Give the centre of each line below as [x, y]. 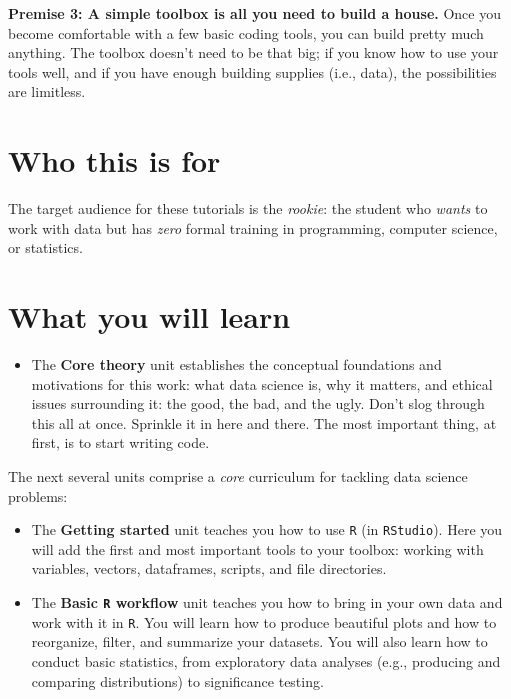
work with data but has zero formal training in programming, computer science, [253, 227]
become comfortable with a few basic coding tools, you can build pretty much [246, 32]
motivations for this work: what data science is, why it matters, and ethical [262, 383]
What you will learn [149, 316]
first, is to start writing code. [120, 442]
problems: [38, 495]
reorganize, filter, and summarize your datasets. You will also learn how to [259, 641]
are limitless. [47, 91]
